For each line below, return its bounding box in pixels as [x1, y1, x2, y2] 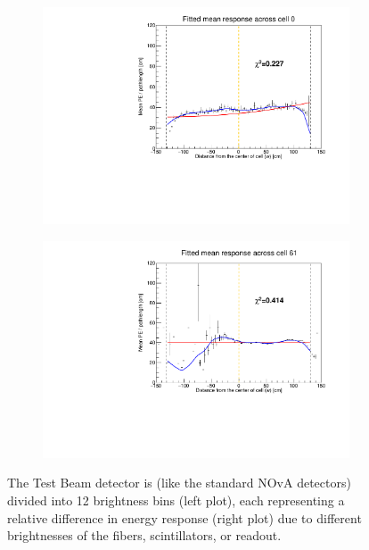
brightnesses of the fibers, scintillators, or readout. [7, 526, 282, 545]
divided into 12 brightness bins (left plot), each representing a [7, 491, 345, 509]
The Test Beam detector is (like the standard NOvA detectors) [7, 473, 351, 492]
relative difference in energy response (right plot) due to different [7, 508, 362, 527]
